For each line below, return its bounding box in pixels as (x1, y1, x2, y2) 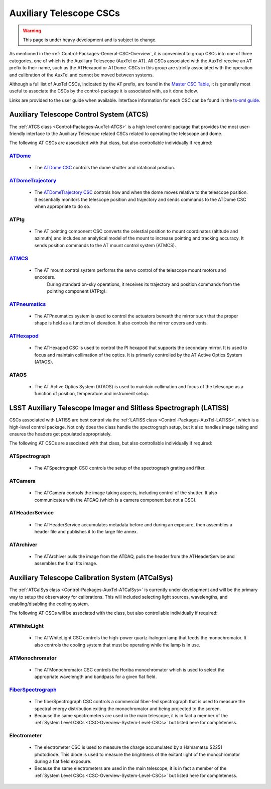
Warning (23, 28, 41, 34)
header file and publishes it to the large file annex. (34, 529, 138, 535)
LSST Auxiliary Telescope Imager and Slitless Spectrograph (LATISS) (9, 404, 229, 412)
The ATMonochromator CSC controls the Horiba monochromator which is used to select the (34, 666, 225, 672)
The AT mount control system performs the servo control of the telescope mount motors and (34, 267, 226, 273)
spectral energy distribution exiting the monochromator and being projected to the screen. (34, 706, 221, 712)
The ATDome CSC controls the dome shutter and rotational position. (34, 165, 176, 171)
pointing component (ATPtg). (47, 288, 107, 294)
